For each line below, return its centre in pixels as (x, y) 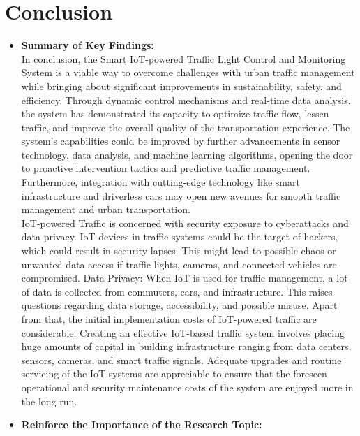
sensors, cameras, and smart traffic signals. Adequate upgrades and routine (181, 359)
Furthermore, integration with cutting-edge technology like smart (160, 182)
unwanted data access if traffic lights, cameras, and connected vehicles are (179, 264)
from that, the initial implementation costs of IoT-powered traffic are (169, 319)
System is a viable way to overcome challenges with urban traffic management (188, 72)
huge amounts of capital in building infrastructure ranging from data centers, (186, 346)
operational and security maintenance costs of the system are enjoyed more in (187, 387)
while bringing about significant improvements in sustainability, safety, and (181, 86)
